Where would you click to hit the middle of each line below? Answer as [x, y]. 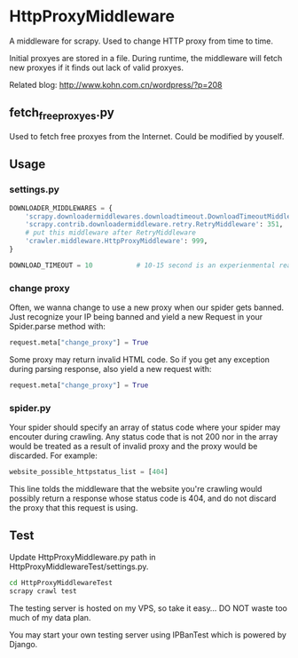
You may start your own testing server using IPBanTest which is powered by [148, 634]
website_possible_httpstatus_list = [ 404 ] [89, 472]
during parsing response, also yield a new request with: [110, 369]
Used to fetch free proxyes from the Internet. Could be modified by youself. [147, 136]
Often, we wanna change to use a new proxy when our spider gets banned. [147, 307]
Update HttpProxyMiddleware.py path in [83, 557]
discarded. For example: [53, 456]
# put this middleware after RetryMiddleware [111, 233]
